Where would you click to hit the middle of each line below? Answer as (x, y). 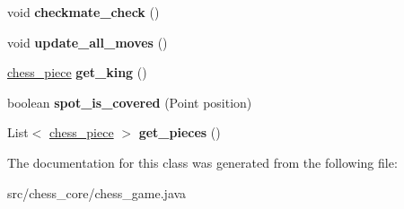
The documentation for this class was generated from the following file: (202, 162)
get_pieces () (180, 132)
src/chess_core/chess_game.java (97, 192)
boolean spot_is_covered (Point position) (130, 102)
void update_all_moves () (88, 42)
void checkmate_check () (83, 12)
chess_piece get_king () (77, 72)
